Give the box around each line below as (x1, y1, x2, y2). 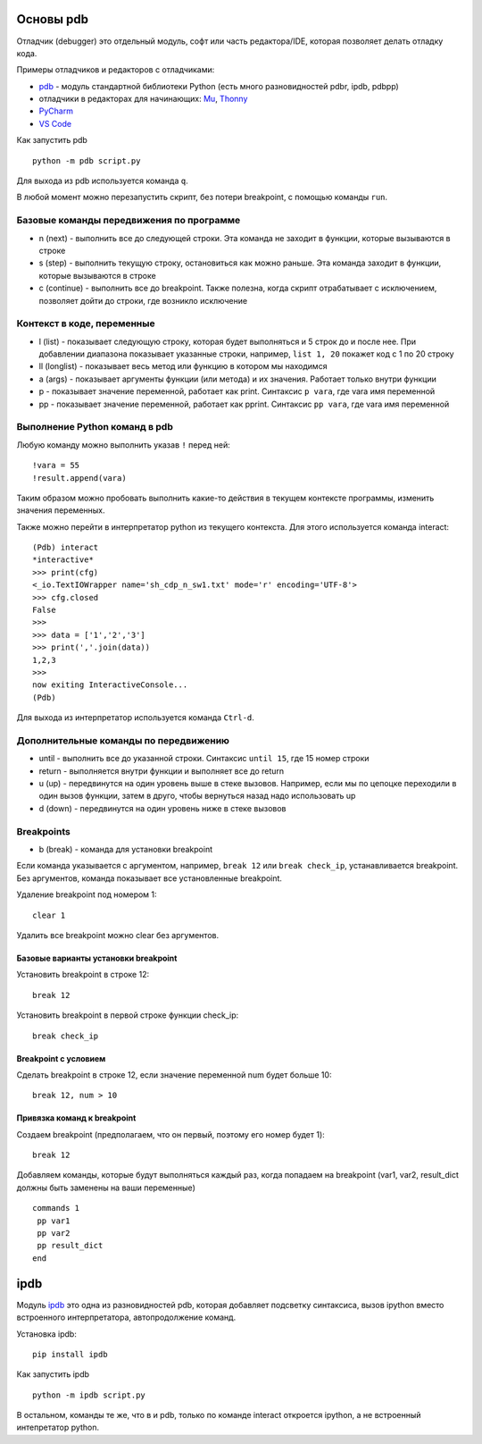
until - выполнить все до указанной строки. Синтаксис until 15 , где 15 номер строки (38, 753, 370, 764)
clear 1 (32, 910, 66, 920)
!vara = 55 (32, 460, 80, 471)
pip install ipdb (32, 1349, 108, 1359)
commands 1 (32, 1203, 80, 1213)
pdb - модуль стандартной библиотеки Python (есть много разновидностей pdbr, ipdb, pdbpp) (38, 80, 399, 91)
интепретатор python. (16, 1422, 100, 1433)
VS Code (38, 118, 71, 129)
